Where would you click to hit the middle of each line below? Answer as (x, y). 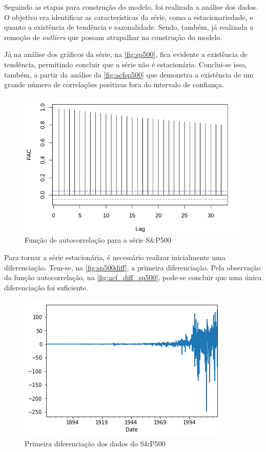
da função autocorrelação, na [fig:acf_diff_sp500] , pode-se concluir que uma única (133, 277)
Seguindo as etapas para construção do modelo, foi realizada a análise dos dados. (131, 7)
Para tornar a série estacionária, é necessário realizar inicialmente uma (115, 257)
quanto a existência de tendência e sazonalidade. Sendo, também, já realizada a (129, 27)
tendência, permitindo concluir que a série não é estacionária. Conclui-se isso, (126, 64)
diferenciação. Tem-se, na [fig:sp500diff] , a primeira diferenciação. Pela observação (132, 267)
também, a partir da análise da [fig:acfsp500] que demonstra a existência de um (129, 74)
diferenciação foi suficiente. (46, 287)
